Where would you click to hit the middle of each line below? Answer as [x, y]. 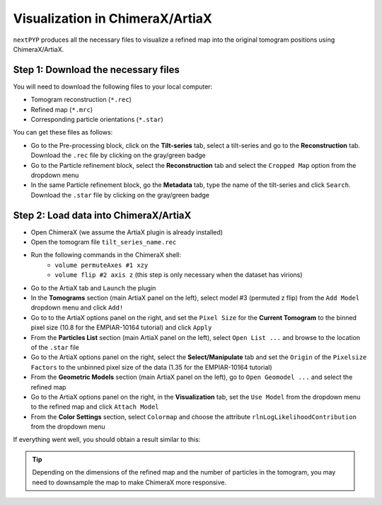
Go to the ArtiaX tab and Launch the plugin [93, 288]
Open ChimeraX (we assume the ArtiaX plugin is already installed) [127, 232]
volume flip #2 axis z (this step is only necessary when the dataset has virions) [179, 275]
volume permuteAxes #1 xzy [102, 265]
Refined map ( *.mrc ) [62, 109]
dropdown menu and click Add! [77, 307]
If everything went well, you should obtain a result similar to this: [107, 440]
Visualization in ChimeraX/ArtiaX [112, 18]
